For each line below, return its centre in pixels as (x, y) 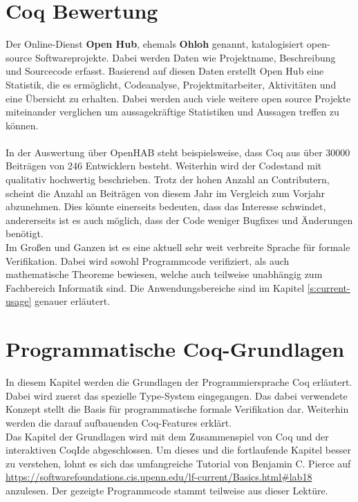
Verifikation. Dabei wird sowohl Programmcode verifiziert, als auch (148, 260)
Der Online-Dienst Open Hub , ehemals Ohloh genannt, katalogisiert (155, 44)
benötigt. (25, 233)
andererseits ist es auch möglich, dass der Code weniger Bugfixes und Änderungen (179, 220)
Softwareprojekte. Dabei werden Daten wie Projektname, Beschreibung (185, 57)
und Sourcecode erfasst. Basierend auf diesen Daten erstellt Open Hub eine (165, 71)
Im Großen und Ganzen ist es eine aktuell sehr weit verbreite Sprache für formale (178, 247)
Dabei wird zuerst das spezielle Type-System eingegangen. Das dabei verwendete (177, 395)
